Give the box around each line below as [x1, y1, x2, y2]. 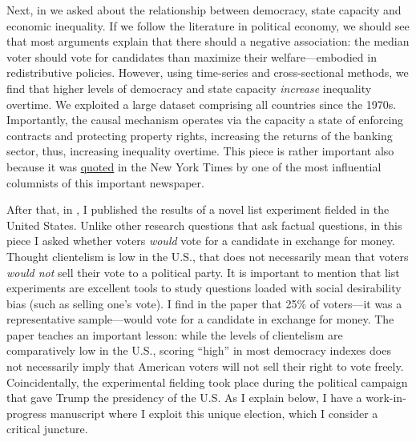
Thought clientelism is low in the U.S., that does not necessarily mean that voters [6, 247, 409, 264]
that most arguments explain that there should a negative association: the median [6, 33, 410, 50]
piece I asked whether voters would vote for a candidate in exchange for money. [6, 232, 395, 249]
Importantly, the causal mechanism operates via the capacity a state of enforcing [6, 111, 404, 128]
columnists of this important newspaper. [6, 174, 204, 191]
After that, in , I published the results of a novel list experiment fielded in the [6, 201, 390, 218]
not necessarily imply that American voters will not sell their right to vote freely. [6, 358, 404, 375]
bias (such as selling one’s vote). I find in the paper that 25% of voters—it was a [6, 295, 402, 311]
